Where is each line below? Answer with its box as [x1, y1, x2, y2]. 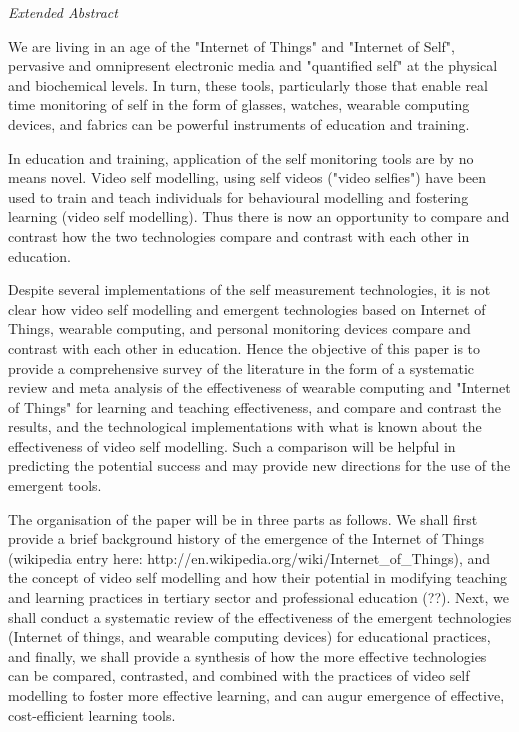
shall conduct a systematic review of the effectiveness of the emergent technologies [8, 606, 512, 627]
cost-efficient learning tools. [8, 704, 176, 725]
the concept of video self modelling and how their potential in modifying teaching [8, 567, 508, 588]
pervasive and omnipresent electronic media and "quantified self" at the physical [8, 55, 498, 76]
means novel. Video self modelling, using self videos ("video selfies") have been [8, 167, 487, 188]
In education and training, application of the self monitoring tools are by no [8, 147, 474, 168]
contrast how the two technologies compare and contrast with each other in [8, 225, 470, 246]
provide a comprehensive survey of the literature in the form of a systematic [8, 357, 475, 378]
